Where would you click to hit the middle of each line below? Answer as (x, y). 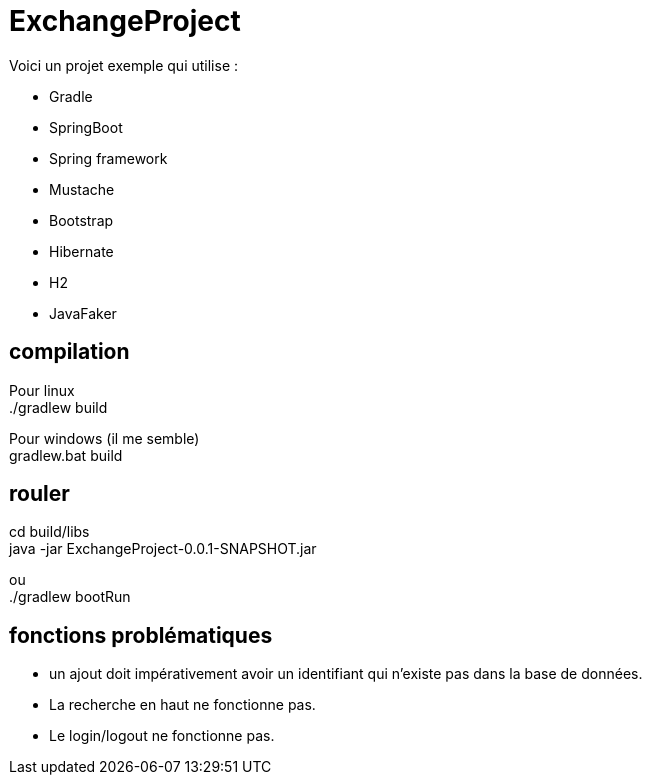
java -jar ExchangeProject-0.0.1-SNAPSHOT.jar (163, 549)
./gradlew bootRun (70, 597)
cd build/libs (49, 532)
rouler (39, 494)
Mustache (82, 189)
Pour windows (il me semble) (104, 438)
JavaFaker (83, 313)
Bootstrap (81, 220)
